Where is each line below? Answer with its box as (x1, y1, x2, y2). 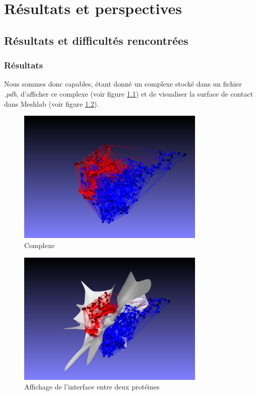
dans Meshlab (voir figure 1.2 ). (4, 98, 99, 109)
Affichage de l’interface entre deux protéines (24, 381, 160, 392)
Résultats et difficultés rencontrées (4, 32, 188, 48)
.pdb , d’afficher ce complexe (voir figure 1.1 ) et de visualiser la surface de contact (4, 88, 253, 99)
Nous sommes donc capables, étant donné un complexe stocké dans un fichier (4, 78, 242, 89)
